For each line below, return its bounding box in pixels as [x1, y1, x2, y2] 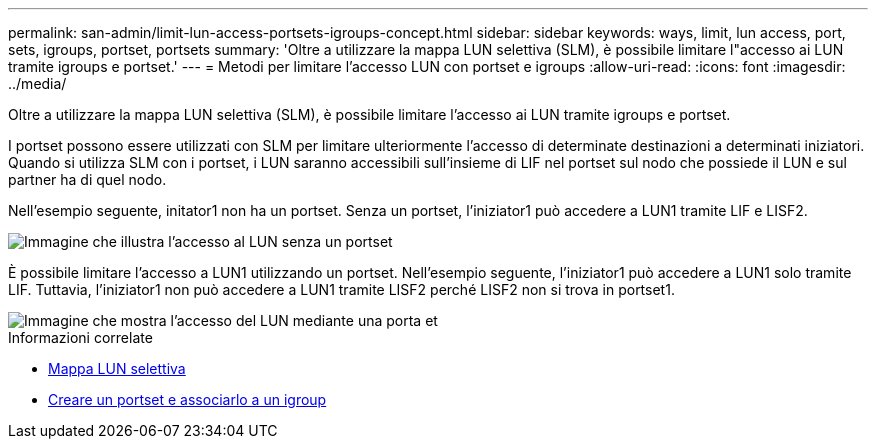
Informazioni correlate [8, 329, 153, 346]
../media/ [8, 75, 67, 92]
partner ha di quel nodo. [8, 171, 167, 188]
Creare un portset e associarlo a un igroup [48, 391, 327, 408]
